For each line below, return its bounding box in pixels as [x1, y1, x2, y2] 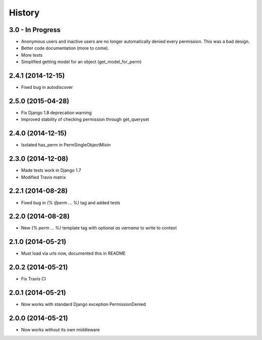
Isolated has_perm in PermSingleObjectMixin [21, 142, 111, 148]
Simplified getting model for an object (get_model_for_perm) [21, 59, 142, 65]
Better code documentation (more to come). [21, 45, 109, 51]
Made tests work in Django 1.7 [21, 167, 82, 173]
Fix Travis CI [21, 276, 46, 282]
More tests [21, 52, 43, 58]
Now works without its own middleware [21, 327, 100, 333]
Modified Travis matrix [21, 174, 66, 180]
